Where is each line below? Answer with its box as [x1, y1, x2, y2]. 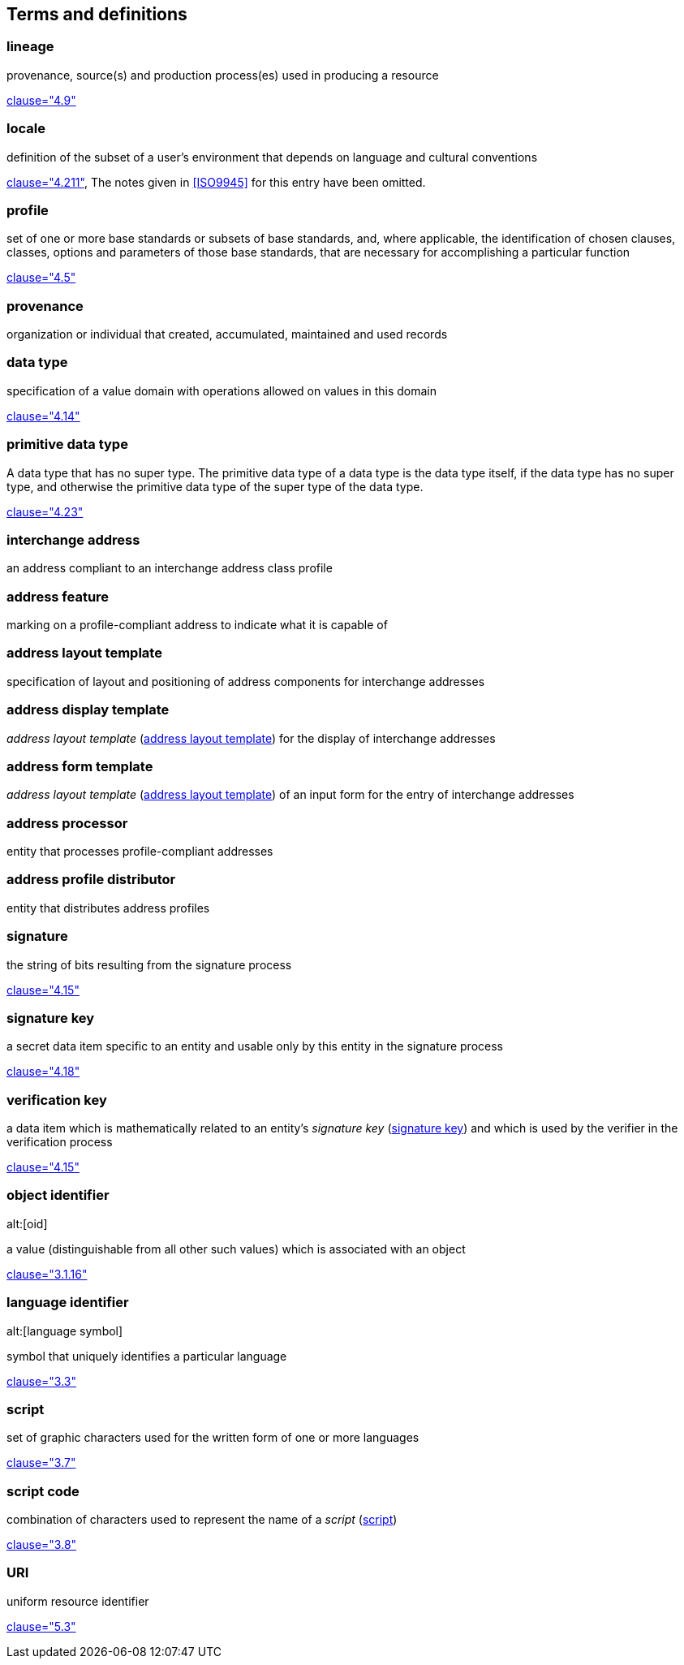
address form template [6, 757, 153, 774]
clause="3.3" [6, 1374, 77, 1388]
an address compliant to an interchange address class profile [6, 561, 333, 576]
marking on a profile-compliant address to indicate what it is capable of [6, 618, 388, 632]
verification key [6, 1091, 107, 1108]
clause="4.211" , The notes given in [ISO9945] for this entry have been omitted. [6, 175, 426, 189]
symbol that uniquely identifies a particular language [6, 1348, 287, 1363]
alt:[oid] [6, 1216, 48, 1231]
